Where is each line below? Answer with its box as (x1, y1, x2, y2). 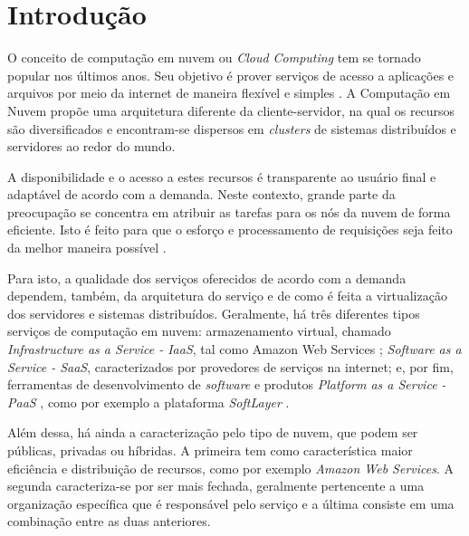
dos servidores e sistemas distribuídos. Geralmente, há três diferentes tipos (7, 303, 420, 322)
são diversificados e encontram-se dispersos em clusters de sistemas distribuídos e (7, 119, 456, 138)
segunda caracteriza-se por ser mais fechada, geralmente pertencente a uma (7, 476, 425, 495)
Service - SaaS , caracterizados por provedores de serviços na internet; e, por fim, (7, 357, 454, 376)
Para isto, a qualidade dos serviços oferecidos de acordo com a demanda (7, 268, 407, 287)
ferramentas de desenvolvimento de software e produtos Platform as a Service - (7, 375, 446, 394)
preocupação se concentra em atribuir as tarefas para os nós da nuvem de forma (7, 202, 451, 221)
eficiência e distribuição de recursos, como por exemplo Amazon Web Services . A (7, 458, 455, 477)
